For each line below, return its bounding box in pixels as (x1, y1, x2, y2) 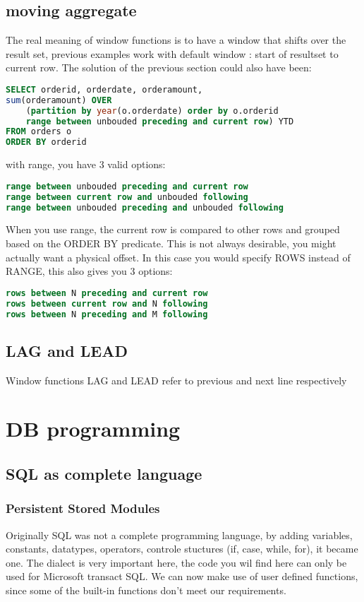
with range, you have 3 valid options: (6, 157, 166, 172)
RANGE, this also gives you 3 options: (6, 264, 173, 278)
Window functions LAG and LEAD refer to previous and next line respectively (6, 372, 347, 387)
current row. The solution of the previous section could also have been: (6, 60, 312, 75)
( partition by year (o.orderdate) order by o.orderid (25, 105, 279, 116)
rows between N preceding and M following (6, 309, 208, 319)
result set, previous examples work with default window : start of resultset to (6, 46, 339, 61)
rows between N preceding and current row (6, 288, 208, 298)
